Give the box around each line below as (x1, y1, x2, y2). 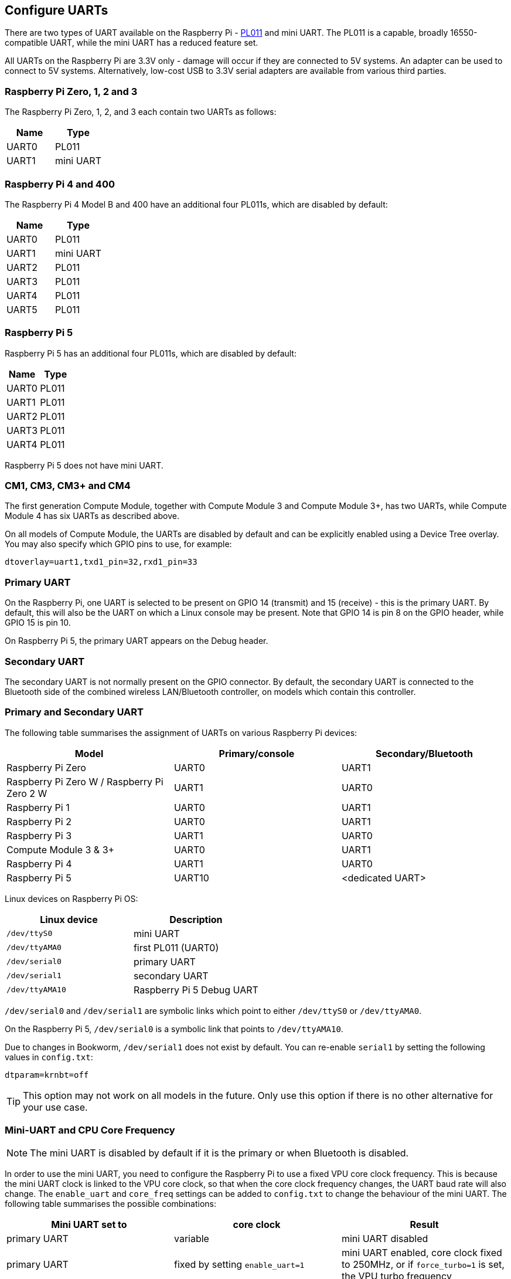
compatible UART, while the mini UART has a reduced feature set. (5, 38, 258, 48)
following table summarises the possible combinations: (5, 1199, 217, 1209)
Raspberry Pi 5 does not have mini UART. (5, 460, 163, 470)
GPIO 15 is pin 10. (5, 618, 71, 628)
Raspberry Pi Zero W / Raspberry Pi (6, 775, 163, 788)
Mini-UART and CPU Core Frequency (5, 1124, 175, 1136)
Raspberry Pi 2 (6, 815, 71, 827)
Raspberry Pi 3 (6, 829, 72, 842)
